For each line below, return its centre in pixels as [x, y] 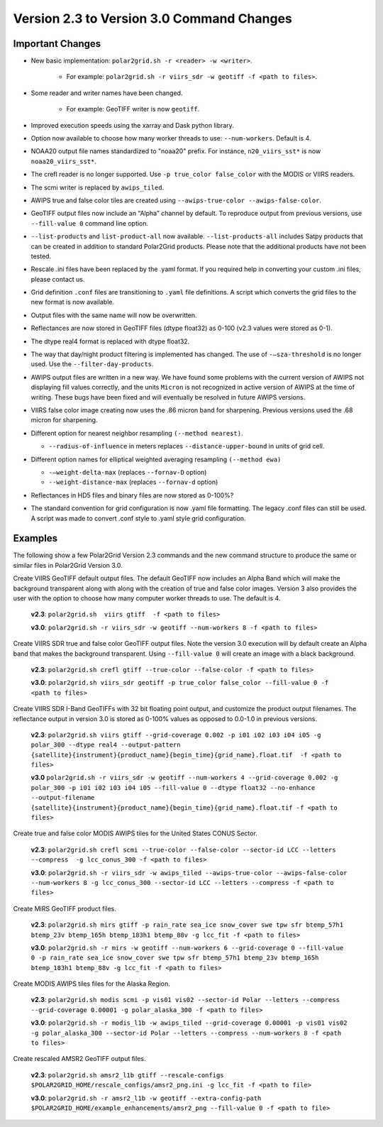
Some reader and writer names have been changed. [107, 93]
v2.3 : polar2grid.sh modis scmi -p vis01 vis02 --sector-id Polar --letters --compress [185, 1000]
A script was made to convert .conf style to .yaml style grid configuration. [138, 518]
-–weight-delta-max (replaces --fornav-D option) [128, 472]
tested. [41, 256]
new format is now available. [73, 302]
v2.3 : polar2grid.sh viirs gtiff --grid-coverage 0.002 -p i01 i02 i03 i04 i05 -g [176, 735]
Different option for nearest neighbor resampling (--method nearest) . [137, 433]
